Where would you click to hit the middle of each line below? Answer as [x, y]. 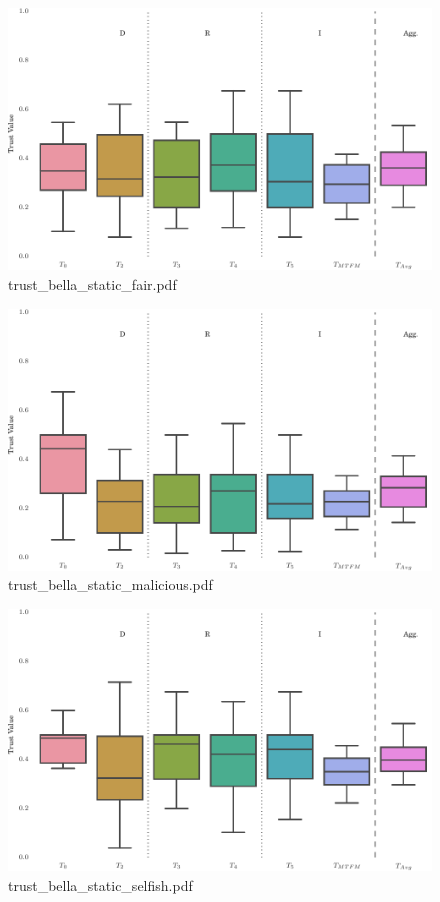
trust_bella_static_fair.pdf [92, 283]
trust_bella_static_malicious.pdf [110, 584]
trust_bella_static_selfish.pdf [100, 885]
